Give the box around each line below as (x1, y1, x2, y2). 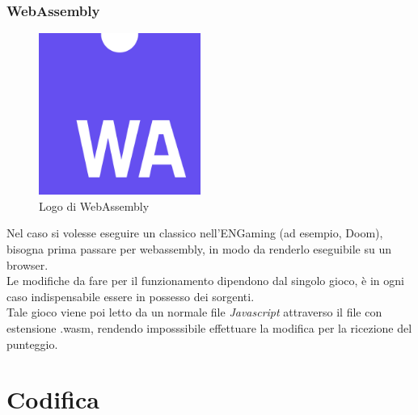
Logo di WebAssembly (39, 197, 150, 214)
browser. (6, 256, 49, 273)
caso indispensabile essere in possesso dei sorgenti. (6, 287, 255, 304)
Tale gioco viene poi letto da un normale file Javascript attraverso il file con (6, 304, 382, 321)
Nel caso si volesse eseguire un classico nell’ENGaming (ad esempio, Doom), (6, 224, 383, 241)
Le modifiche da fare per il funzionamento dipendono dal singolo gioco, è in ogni (6, 272, 404, 289)
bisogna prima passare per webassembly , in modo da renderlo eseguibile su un (6, 240, 391, 257)
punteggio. (6, 335, 58, 352)
